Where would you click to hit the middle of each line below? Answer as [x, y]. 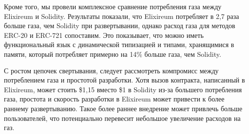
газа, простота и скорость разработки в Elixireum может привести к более [114, 99]
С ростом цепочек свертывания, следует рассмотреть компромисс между [111, 70]
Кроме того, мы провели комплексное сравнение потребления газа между [113, 6]
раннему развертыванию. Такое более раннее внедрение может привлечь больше [123, 108]
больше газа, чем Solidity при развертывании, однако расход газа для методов [120, 25]
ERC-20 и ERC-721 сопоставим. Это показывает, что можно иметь [104, 35]
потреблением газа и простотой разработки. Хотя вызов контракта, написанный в [124, 80]
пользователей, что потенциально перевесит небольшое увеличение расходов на [122, 118]
